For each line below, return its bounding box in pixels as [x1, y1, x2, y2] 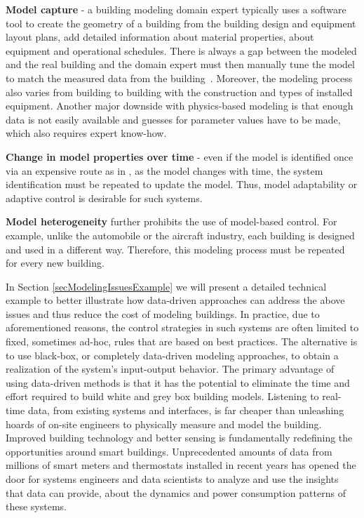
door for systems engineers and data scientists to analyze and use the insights [6, 472, 339, 486]
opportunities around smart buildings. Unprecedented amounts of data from [6, 444, 332, 458]
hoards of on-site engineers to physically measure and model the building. [6, 416, 322, 431]
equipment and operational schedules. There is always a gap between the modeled [6, 43, 357, 58]
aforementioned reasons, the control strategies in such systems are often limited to [6, 320, 359, 335]
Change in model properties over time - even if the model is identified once [6, 149, 353, 164]
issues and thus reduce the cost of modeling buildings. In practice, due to [6, 306, 320, 321]
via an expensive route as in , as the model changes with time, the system [6, 163, 323, 178]
